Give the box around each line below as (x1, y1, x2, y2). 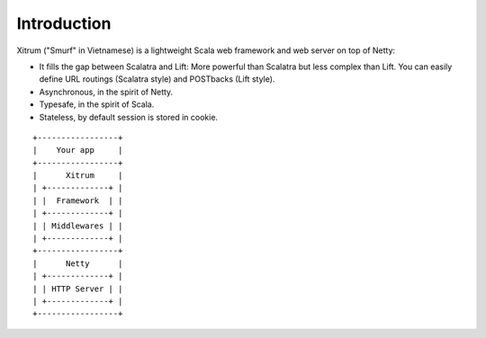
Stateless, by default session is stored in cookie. (39, 111, 219, 122)
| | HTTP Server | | (32, 283, 123, 294)
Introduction (16, 13, 112, 33)
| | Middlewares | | (32, 220, 123, 231)
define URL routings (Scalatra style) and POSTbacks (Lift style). (39, 74, 275, 84)
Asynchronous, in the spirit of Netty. (39, 86, 174, 97)
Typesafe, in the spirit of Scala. (39, 99, 155, 110)
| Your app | (32, 145, 123, 156)
